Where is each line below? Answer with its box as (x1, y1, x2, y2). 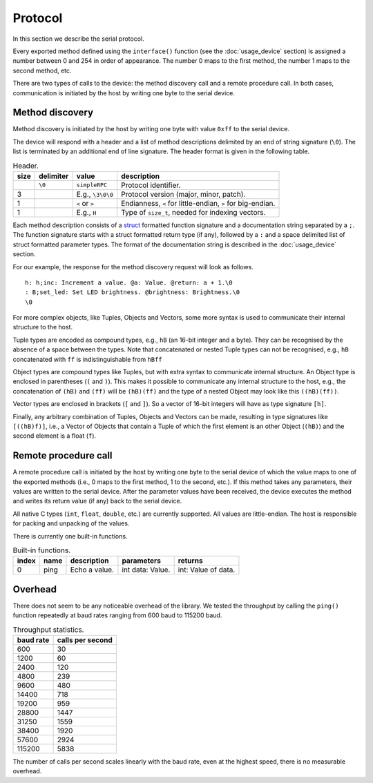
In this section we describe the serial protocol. (12, 35, 144, 43)
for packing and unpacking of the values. (12, 519, 130, 528)
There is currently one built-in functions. (12, 532, 128, 540)
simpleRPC (76, 182, 107, 189)
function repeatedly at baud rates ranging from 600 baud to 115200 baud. (12, 611, 222, 619)
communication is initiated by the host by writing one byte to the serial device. (12, 88, 235, 97)
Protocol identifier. (121, 180, 181, 190)
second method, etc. (12, 66, 72, 75)
